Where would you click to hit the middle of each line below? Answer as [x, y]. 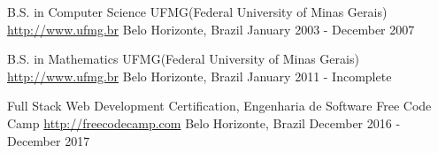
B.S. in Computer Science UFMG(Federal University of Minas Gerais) [197, 11]
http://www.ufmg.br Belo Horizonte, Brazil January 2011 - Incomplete [200, 76]
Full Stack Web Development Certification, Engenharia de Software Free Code [219, 106]
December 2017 [49, 140]
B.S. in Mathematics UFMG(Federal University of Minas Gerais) [183, 59]
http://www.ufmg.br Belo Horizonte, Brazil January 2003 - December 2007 [211, 29]
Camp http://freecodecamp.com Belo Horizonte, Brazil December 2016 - [204, 122]
